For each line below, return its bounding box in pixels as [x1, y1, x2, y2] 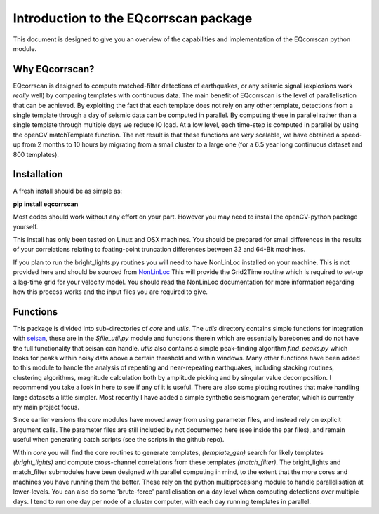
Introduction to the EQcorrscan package [13, 11, 253, 26]
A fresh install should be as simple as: [13, 187, 123, 196]
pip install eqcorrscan [13, 200, 79, 208]
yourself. [13, 222, 39, 231]
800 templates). [13, 150, 60, 158]
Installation [13, 168, 63, 180]
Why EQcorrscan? [13, 63, 95, 75]
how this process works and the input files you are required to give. [13, 288, 208, 296]
